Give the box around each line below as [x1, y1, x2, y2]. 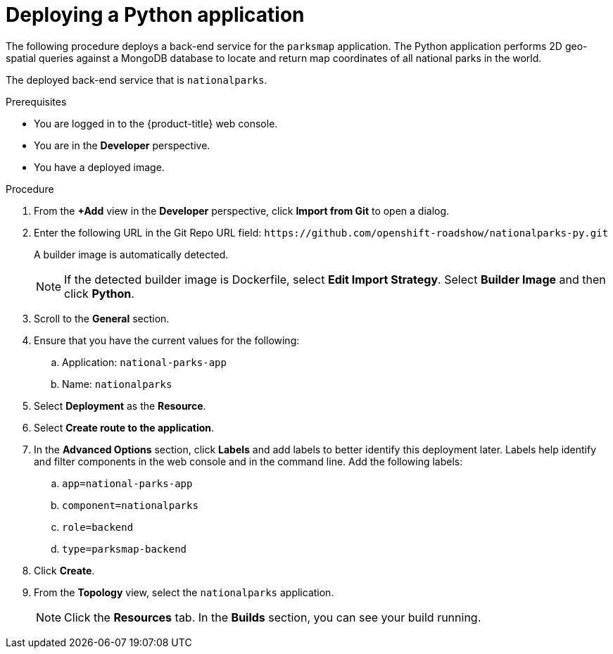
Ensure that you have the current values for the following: [34, 334, 300, 346]
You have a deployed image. [34, 161, 165, 173]
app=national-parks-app [62, 477, 193, 489]
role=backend [62, 521, 134, 533]
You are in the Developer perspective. [34, 139, 210, 151]
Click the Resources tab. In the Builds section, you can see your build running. [64, 610, 481, 624]
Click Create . [34, 564, 95, 577]
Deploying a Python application [6, 3, 305, 27]
